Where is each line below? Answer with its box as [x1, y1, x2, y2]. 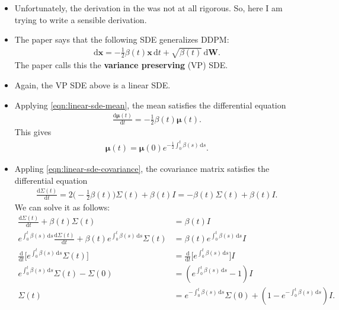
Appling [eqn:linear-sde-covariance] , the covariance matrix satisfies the [14, 162, 270, 175]
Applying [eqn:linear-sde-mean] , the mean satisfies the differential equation [14, 98, 286, 111]
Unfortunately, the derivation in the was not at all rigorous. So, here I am [14, 2, 283, 14]
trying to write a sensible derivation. [14, 13, 147, 25]
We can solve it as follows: [14, 201, 110, 213]
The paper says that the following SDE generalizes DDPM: [14, 33, 229, 46]
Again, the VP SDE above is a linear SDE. [14, 79, 171, 91]
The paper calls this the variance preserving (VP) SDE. [14, 59, 228, 71]
